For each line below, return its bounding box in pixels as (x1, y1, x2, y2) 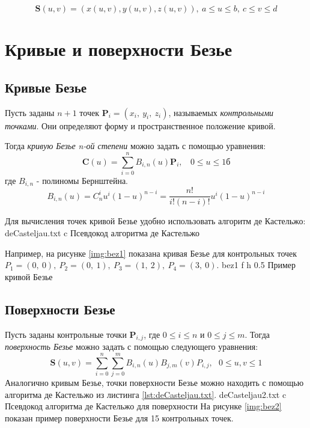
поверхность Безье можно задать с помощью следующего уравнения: (5, 340, 258, 353)
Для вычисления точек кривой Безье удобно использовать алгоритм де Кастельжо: (5, 215, 306, 227)
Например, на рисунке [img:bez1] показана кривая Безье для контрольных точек (5, 246, 297, 259)
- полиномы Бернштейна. (36, 174, 129, 186)
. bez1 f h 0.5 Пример (216, 258, 296, 271)
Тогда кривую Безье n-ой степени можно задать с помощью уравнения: (5, 139, 266, 152)
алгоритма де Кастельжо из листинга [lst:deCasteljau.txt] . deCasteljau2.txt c (5, 388, 287, 400)
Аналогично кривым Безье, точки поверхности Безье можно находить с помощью (5, 376, 304, 389)
